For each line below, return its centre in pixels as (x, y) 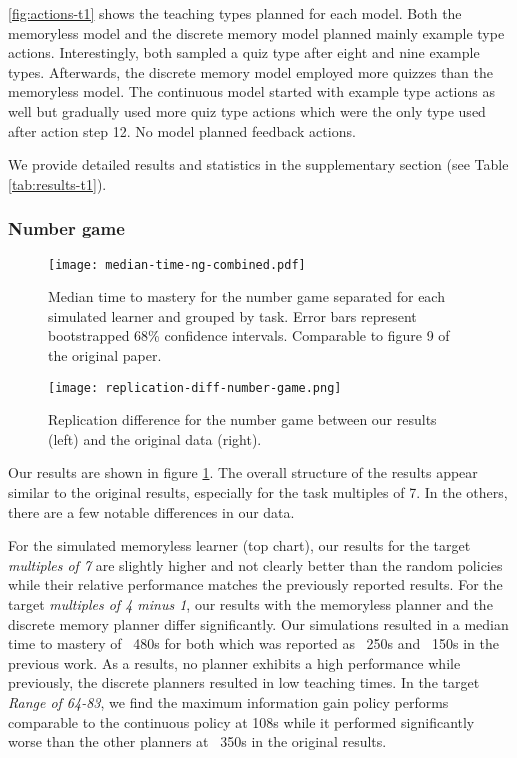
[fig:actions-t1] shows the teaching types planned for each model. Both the (235, 13)
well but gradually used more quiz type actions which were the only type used (247, 110)
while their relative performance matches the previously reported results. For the (255, 584)
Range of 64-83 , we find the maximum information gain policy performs (228, 701)
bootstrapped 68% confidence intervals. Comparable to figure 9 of (249, 335)
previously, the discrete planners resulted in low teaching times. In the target (244, 682)
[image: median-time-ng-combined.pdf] (177, 264)
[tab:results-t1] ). (57, 183)
